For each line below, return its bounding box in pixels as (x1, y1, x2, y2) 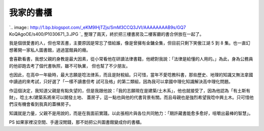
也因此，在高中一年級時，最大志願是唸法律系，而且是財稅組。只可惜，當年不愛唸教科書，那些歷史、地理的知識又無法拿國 (9, 71, 253, 78)
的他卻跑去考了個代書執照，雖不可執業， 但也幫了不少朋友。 (9, 63, 131, 68)
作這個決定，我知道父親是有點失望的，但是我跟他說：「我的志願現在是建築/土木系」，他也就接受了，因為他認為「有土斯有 (9, 87, 251, 93)
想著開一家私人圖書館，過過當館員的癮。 (9, 47, 90, 53)
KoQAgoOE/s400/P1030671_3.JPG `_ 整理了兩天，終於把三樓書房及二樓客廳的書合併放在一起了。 (9, 31, 204, 37)
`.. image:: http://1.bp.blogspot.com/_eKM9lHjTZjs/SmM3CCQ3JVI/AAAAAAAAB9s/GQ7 (9, 24, 186, 30)
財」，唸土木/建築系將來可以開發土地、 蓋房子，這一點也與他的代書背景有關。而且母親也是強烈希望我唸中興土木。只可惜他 (9, 94, 254, 100)
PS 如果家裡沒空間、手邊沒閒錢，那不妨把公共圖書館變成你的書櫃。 (9, 119, 144, 125)
